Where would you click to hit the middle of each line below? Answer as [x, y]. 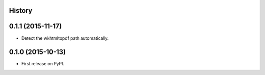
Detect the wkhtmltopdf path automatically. [65, 38]
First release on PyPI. [43, 64]
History [21, 11]
